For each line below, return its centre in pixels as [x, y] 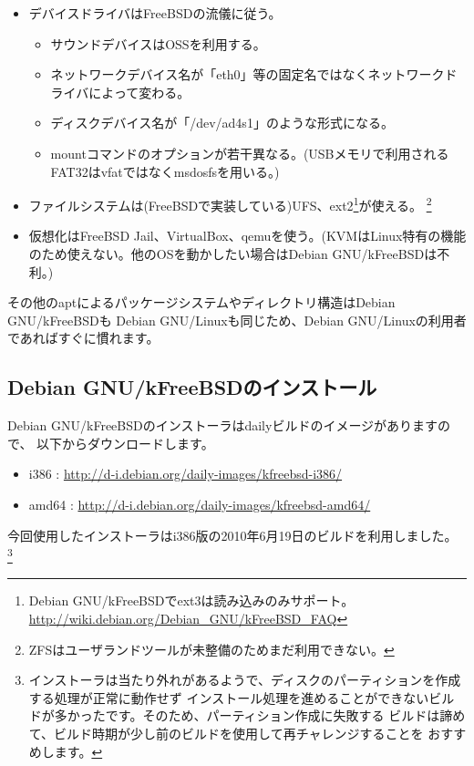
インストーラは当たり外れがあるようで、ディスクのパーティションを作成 [245, 680]
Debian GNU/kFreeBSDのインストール [192, 387]
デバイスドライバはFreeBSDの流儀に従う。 [155, 13]
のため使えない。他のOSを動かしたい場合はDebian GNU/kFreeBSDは [233, 254]
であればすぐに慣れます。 [83, 338]
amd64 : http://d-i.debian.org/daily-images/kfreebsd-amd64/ [200, 504]
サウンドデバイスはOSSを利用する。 [158, 43]
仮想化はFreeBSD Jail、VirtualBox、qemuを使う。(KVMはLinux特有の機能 [247, 236]
